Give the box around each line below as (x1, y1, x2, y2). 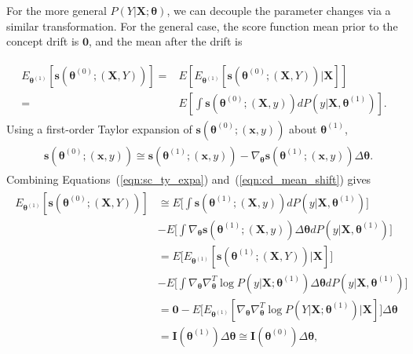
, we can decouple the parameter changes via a (166, 2, 391, 18)
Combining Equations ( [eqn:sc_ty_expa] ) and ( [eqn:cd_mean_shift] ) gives (6, 170, 371, 187)
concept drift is (6, 33, 79, 49)
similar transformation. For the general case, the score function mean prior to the (6, 17, 398, 34)
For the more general (6, 2, 107, 18)
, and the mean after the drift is (89, 33, 243, 49)
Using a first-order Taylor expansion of (6, 120, 192, 137)
